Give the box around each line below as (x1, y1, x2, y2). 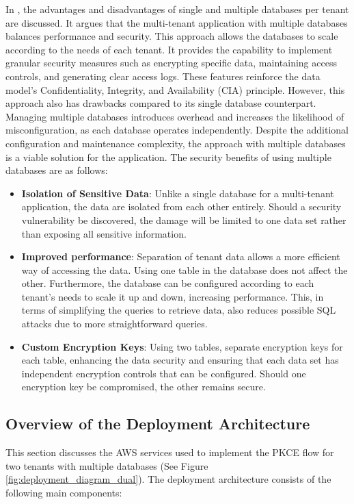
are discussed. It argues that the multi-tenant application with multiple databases (5, 15, 348, 29)
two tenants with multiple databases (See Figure (5, 458, 208, 473)
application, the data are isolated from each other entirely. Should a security (21, 199, 342, 214)
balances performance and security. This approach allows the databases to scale (5, 29, 338, 43)
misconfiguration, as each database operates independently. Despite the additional (5, 123, 349, 137)
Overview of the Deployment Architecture (5, 413, 310, 434)
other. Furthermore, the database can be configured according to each (21, 276, 314, 290)
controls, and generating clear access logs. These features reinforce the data (5, 68, 321, 83)
